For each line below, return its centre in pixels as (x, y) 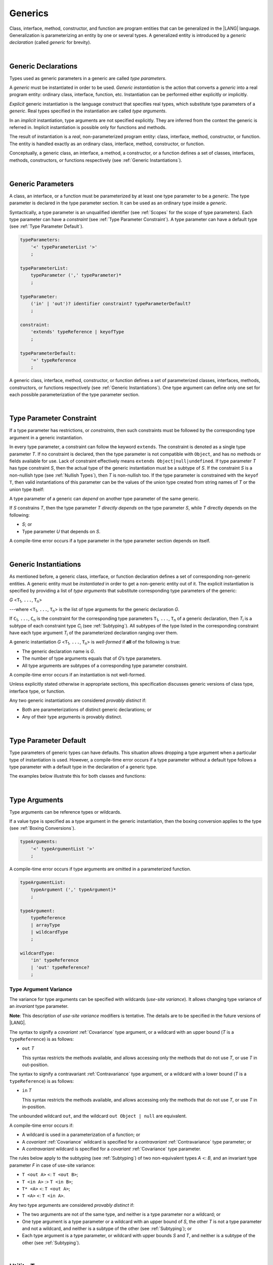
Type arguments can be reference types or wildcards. (65, 812)
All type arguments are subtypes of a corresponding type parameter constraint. (105, 665)
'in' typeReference (55, 960)
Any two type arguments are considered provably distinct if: (72, 1205)
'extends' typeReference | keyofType (77, 332)
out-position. (35, 1065)
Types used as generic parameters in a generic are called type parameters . (88, 78)
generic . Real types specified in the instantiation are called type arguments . (88, 111)
